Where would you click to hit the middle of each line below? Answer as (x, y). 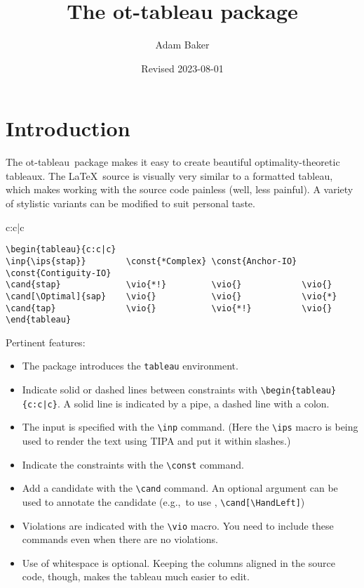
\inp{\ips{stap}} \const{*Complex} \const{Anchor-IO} (151, 261)
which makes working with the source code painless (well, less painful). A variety (180, 189)
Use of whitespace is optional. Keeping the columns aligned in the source (178, 562)
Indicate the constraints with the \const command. (133, 464)
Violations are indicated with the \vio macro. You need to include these (178, 525)
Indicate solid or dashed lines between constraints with (140, 390)
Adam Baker (182, 45)
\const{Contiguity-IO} (59, 273)
